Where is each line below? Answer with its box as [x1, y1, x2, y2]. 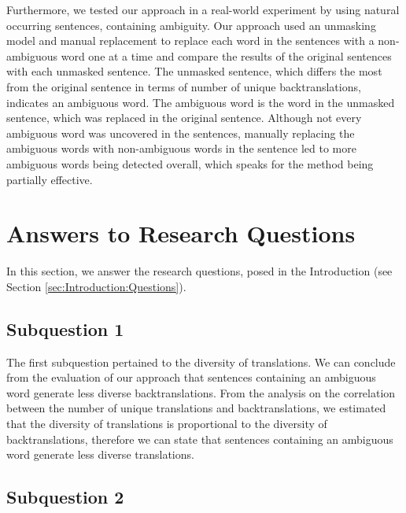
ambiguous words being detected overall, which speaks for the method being [6, 155, 374, 172]
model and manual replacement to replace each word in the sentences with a [6, 32, 375, 49]
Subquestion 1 [6, 316, 124, 341]
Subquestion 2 [6, 485, 124, 509]
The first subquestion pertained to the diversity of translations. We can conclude [6, 353, 396, 370]
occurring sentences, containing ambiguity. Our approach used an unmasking [6, 17, 376, 33]
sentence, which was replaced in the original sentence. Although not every [6, 109, 362, 126]
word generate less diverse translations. [6, 446, 194, 463]
